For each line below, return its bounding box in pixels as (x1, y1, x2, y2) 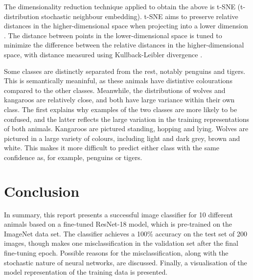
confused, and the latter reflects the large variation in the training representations (4, 114, 250, 124)
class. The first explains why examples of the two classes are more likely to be (4, 104, 237, 114)
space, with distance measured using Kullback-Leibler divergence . (4, 49, 203, 59)
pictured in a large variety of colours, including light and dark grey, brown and (4, 133, 240, 143)
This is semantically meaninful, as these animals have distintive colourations (4, 75, 232, 86)
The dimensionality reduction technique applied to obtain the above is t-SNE (4, 1, 235, 11)
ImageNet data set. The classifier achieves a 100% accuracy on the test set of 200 (4, 228, 248, 238)
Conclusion (4, 181, 80, 201)
